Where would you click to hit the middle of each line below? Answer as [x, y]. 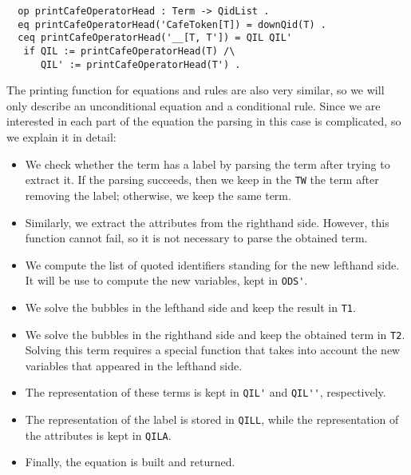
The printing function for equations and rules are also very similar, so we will [196, 90]
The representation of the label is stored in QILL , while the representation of [212, 419]
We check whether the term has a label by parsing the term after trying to [207, 164]
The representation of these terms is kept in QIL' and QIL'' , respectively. [205, 392]
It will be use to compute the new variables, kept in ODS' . [166, 280]
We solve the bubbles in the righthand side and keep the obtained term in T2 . [215, 334]
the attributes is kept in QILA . [98, 435]
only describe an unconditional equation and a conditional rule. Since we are [194, 105]
